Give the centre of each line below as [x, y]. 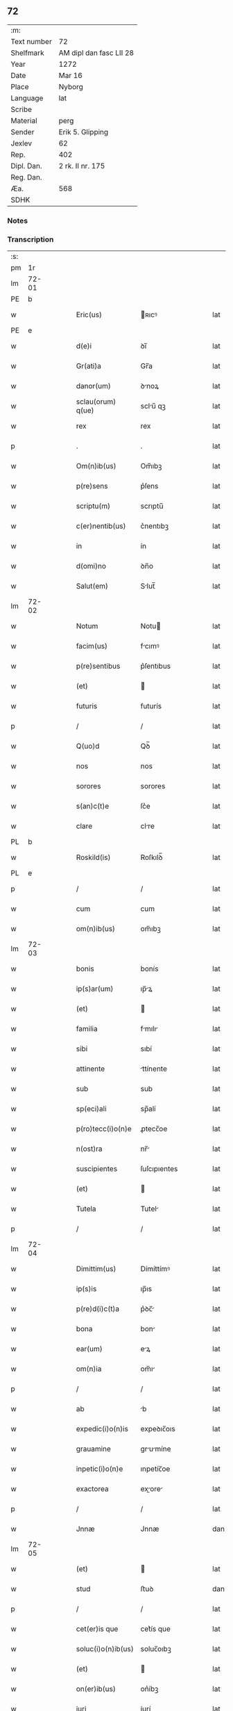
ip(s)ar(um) [95, 989]
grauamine [93, 1449]
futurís [151, 706]
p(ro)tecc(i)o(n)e [104, 1129]
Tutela [86, 1209]
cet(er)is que [97, 1629]
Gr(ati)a [89, 366]
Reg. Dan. [27, 177]
